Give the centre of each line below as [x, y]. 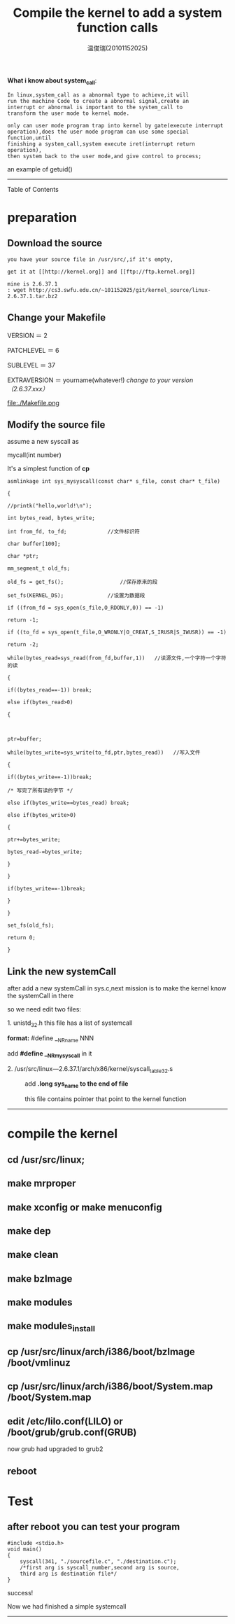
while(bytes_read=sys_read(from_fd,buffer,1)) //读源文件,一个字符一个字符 [117, 658]
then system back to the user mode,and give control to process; [104, 156]
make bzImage [40, 1279]
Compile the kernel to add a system [117, 13]
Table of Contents [33, 189]
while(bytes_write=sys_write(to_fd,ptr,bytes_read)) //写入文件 [104, 753]
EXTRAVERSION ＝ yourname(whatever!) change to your [89, 380]
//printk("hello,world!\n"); [50, 506]
